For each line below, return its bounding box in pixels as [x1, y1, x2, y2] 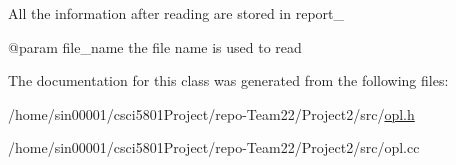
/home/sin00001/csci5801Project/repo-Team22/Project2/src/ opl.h [8, 103, 415, 124]
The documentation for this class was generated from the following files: [8, 70, 449, 91]
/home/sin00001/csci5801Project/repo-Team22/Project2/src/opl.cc [8, 137, 420, 158]
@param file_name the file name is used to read [8, 36, 302, 57]
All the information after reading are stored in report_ [8, 3, 344, 23]
